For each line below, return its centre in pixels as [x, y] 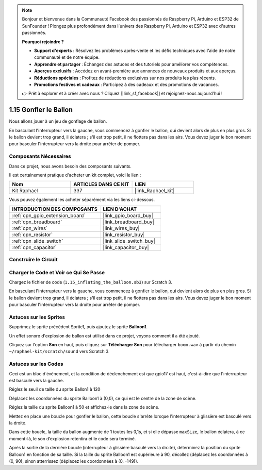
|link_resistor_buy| [124, 235]
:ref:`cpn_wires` [30, 228]
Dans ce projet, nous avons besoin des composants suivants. [70, 166]
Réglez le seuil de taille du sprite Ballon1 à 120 [55, 389]
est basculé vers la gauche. [36, 381]
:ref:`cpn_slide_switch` [37, 241]
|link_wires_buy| [121, 228]
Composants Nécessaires [40, 156]
